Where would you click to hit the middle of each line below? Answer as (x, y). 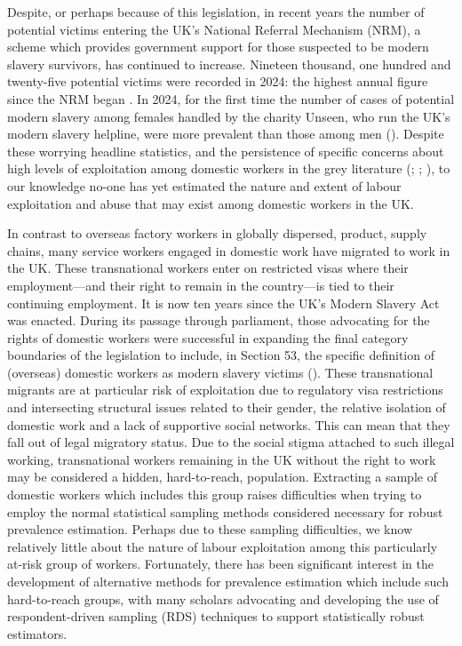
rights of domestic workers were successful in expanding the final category (208, 337)
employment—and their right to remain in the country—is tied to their (201, 285)
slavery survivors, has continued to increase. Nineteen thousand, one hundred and (229, 64)
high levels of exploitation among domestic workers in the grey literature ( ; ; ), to (229, 168)
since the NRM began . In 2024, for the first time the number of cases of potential (231, 98)
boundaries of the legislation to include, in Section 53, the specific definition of (221, 355)
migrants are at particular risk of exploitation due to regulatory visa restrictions (225, 390)
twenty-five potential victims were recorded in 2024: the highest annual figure (218, 81)
